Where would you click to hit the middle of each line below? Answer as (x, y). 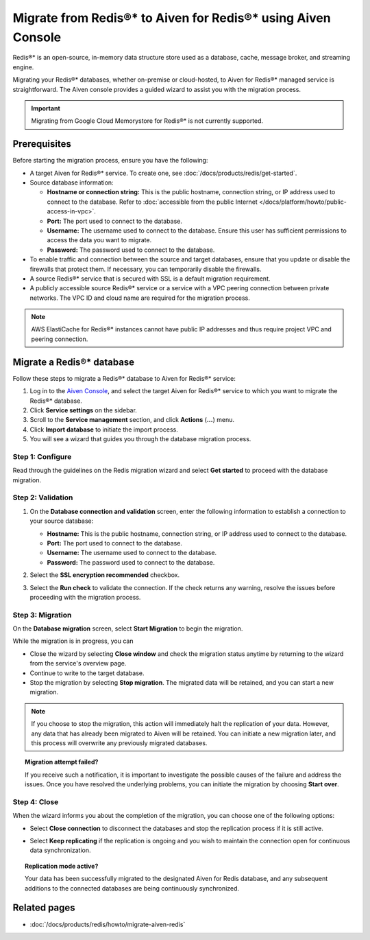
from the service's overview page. (78, 663)
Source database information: (72, 183)
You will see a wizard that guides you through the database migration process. (140, 439)
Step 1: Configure (42, 456)
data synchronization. (61, 850)
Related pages (44, 908)
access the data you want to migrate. (99, 240)
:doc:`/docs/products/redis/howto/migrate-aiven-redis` (108, 924)
